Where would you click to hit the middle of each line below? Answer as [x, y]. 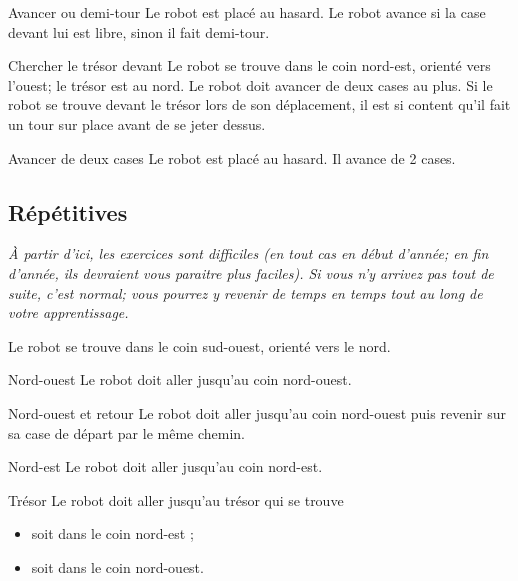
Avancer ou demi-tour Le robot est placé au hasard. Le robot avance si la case [247, 12]
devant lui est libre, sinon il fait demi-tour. [139, 31]
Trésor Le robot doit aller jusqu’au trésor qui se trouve [176, 499]
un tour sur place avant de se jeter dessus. [137, 123]
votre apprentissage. [68, 312]
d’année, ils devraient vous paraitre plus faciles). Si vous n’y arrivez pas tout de [251, 272]
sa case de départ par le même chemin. [127, 432]
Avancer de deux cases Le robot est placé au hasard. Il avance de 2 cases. [232, 157]
